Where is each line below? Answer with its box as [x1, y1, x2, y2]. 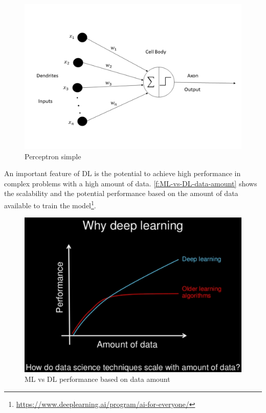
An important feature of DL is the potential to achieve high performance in [4, 168, 241, 179]
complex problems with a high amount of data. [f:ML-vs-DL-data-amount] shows [4, 178, 257, 188]
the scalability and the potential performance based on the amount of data [4, 188, 238, 199]
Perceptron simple [25, 151, 81, 161]
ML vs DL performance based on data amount [25, 374, 170, 384]
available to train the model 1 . [4, 199, 96, 210]
